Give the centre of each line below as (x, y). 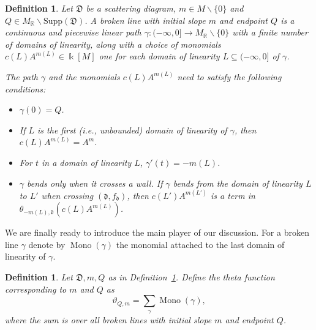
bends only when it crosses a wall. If (95, 183)
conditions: (25, 88)
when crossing (67, 195)
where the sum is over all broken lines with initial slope (108, 319)
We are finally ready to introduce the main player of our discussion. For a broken (157, 232)
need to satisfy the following (229, 76)
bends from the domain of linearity (238, 183)
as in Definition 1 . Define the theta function (191, 276)
